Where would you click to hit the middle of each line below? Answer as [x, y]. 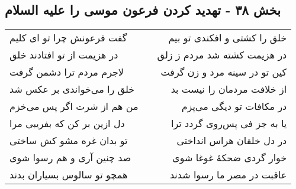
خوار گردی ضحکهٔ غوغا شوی [230, 158]
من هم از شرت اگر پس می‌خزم [74, 106]
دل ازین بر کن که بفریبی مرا [67, 123]
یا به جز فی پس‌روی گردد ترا [229, 123]
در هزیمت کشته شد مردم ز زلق [222, 55]
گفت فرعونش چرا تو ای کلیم [68, 38]
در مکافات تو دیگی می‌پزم [234, 106]
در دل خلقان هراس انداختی [232, 141]
